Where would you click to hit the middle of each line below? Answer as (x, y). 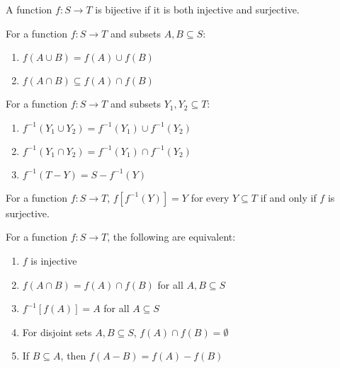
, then (73, 356)
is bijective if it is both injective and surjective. (197, 9)
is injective (54, 260)
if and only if (288, 197)
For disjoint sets (57, 332)
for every (210, 197)
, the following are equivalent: (171, 237)
